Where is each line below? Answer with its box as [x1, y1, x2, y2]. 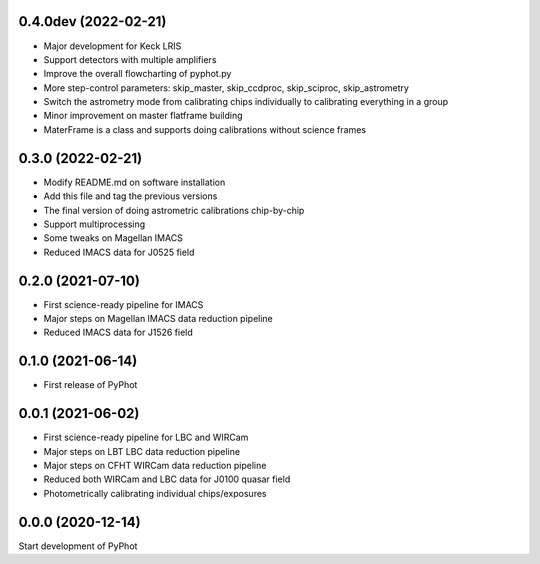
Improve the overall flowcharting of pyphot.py [43, 68, 232, 80]
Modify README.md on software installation [43, 176, 226, 188]
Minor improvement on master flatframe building [43, 110, 244, 122]
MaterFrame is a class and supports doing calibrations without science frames [43, 123, 367, 135]
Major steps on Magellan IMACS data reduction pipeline [43, 313, 274, 325]
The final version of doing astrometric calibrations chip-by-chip [43, 204, 305, 216]
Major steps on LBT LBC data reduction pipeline [43, 445, 240, 457]
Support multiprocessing [43, 218, 146, 230]
